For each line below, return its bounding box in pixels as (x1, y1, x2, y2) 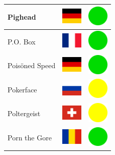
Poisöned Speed (8, 60, 56, 71)
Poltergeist (8, 108, 41, 119)
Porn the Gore (8, 132, 52, 143)
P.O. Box (8, 36, 36, 46)
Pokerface (8, 84, 37, 94)
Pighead (8, 11, 36, 22)
